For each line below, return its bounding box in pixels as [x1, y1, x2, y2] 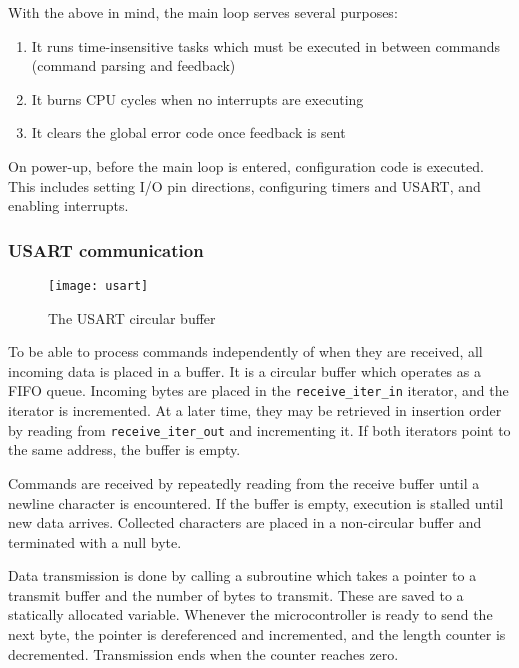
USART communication [8, 237, 204, 262]
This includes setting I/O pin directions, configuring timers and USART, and [8, 175, 481, 196]
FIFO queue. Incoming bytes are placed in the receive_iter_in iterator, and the [8, 380, 509, 401]
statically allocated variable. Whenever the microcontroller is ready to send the [8, 604, 493, 625]
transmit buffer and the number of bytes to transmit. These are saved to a [8, 584, 464, 605]
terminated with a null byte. [8, 531, 182, 552]
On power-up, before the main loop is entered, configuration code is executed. [8, 155, 484, 176]
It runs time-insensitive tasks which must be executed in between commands [31, 35, 501, 56]
